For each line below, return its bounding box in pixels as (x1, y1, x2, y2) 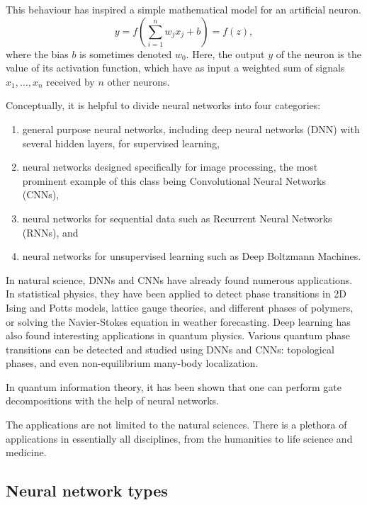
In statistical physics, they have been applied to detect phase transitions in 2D (6, 286, 347, 301)
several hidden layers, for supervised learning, (22, 135, 220, 150)
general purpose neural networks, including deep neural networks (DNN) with (22, 121, 360, 136)
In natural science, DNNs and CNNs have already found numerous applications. (6, 272, 353, 287)
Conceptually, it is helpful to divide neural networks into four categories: (6, 98, 321, 113)
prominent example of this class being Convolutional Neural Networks (22, 173, 326, 188)
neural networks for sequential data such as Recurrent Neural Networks (22, 210, 332, 225)
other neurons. (107, 74, 170, 89)
